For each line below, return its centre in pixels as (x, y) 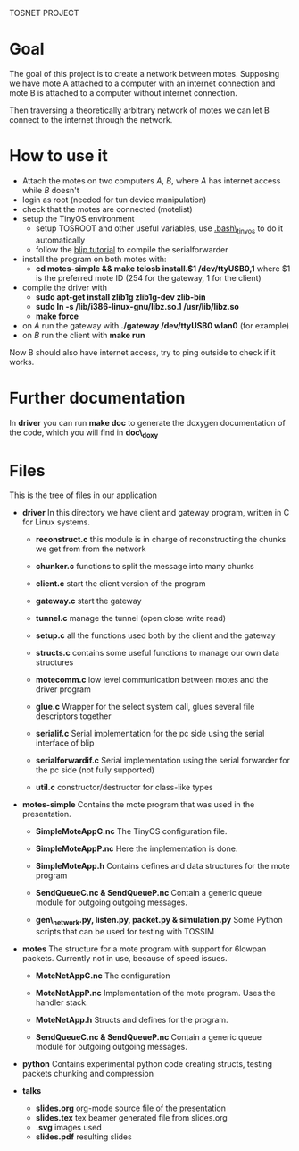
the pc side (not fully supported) (95, 770)
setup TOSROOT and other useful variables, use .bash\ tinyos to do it (159, 229)
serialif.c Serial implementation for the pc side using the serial (150, 734)
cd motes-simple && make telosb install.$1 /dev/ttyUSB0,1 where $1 (163, 269)
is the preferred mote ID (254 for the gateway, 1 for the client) (148, 277)
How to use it (59, 156)
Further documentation (97, 398)
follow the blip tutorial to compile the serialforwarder (132, 249)
